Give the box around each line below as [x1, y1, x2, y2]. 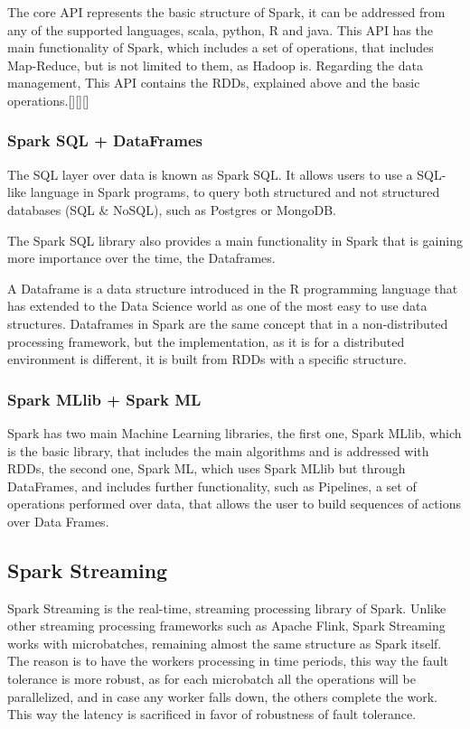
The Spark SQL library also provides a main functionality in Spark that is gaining [7, 230, 463, 249]
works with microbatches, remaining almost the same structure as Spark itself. [7, 633, 442, 652]
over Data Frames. [7, 511, 109, 530]
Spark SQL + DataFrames [7, 129, 202, 152]
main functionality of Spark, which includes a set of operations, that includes [7, 38, 434, 57]
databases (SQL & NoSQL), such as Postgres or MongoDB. [7, 200, 336, 219]
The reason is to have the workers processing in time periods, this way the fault [7, 651, 448, 670]
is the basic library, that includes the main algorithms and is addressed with [7, 441, 429, 460]
